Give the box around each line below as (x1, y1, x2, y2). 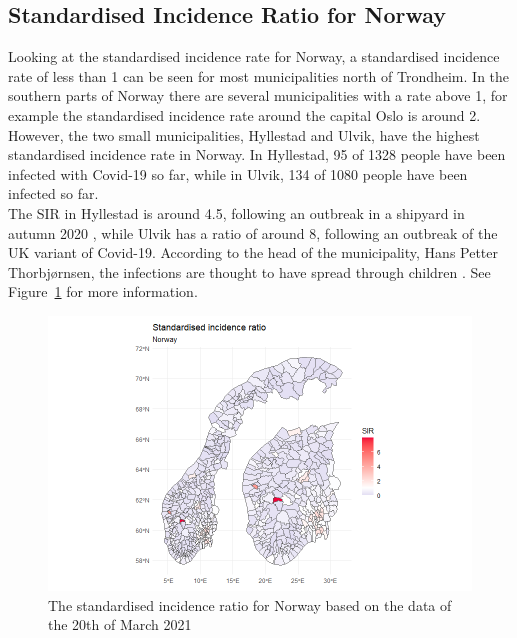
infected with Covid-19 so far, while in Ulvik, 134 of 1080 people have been (8, 163, 468, 184)
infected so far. (8, 183, 99, 204)
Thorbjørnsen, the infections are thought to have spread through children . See (8, 261, 491, 282)
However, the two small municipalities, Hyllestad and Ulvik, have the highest (8, 124, 480, 145)
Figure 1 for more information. (8, 281, 198, 302)
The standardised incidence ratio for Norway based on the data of (48, 594, 452, 615)
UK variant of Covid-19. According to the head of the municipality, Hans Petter (8, 242, 499, 263)
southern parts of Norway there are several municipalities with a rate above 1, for (8, 85, 508, 106)
